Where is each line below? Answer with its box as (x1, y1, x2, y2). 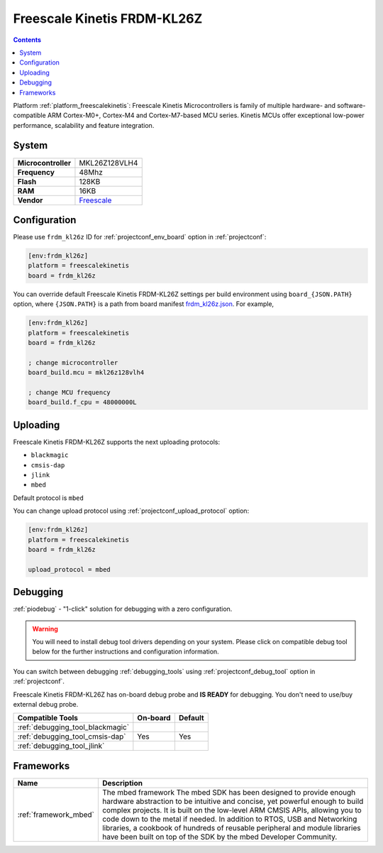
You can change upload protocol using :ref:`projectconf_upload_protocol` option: (13, 506, 250, 515)
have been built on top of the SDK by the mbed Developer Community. (101, 832, 338, 842)
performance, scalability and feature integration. (13, 121, 155, 129)
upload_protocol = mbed (28, 565, 111, 573)
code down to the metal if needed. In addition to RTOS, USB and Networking (101, 814, 357, 824)
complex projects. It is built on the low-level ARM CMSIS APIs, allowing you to (101, 805, 362, 815)
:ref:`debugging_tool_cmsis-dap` (17, 732, 127, 741)
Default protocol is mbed (13, 494, 84, 502)
